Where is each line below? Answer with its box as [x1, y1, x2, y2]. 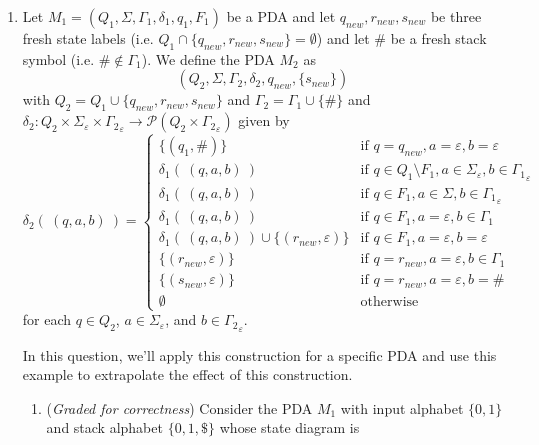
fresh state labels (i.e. [22, 28, 154, 48]
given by [238, 110, 290, 131]
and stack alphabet [46, 417, 163, 438]
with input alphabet [340, 397, 464, 418]
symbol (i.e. [22, 48, 95, 69]
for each [22, 309, 72, 330]
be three [430, 6, 482, 26]
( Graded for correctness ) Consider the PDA [46, 397, 313, 418]
